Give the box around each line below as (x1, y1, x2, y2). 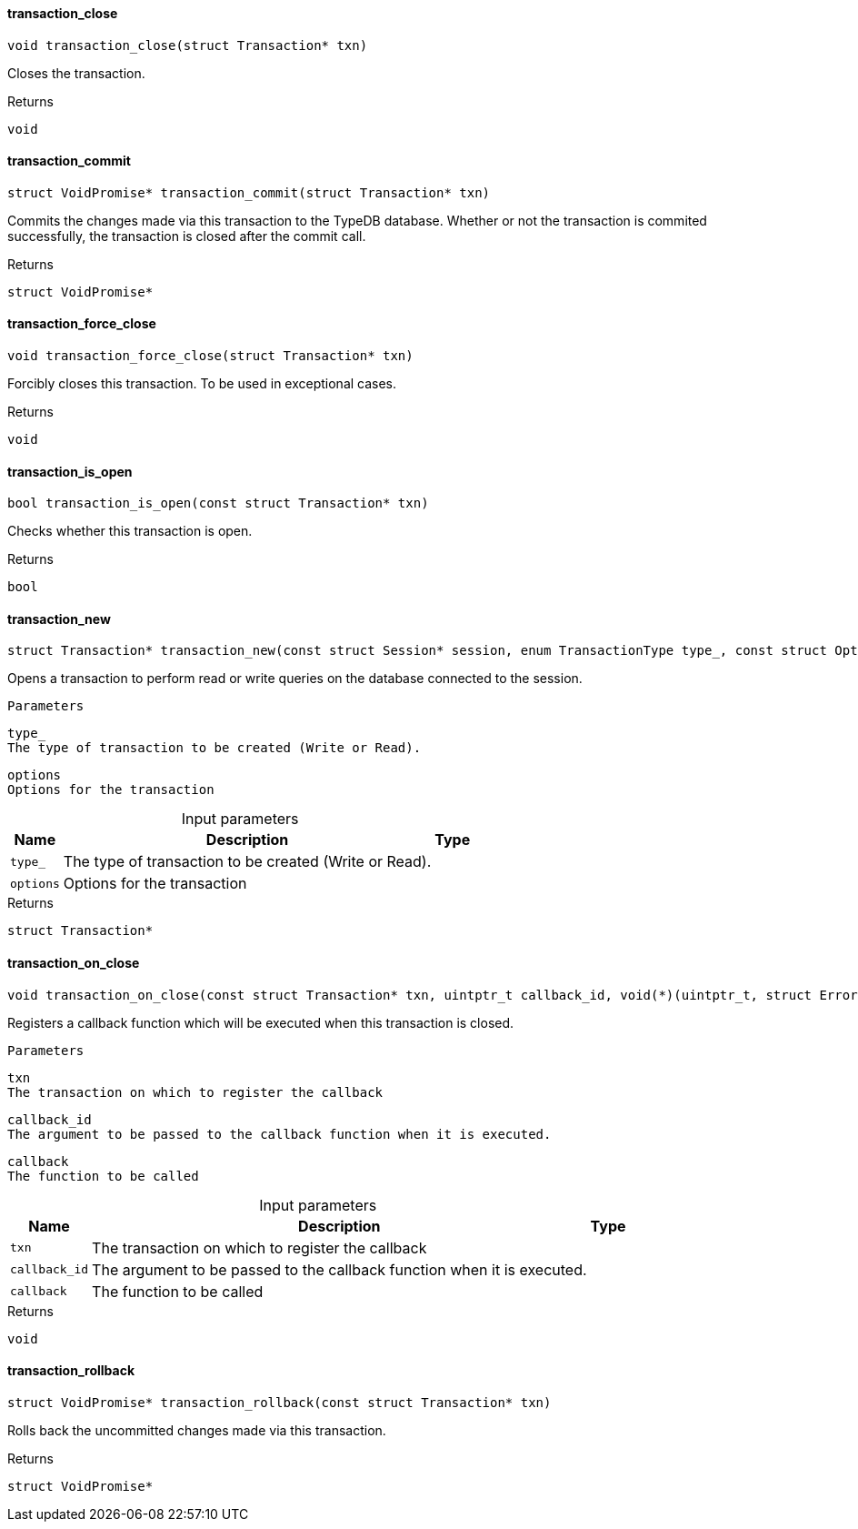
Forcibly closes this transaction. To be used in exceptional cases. (7, 376, 397, 392)
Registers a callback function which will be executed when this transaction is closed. (7, 1014, 514, 1031)
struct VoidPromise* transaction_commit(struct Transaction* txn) (7, 185, 491, 200)
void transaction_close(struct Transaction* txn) (7, 37, 368, 53)
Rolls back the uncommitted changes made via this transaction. (7, 1422, 386, 1438)
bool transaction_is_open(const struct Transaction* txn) (7, 496, 429, 511)
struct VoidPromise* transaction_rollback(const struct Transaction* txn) (7, 1394, 552, 1410)
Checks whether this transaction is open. (7, 523, 253, 539)
